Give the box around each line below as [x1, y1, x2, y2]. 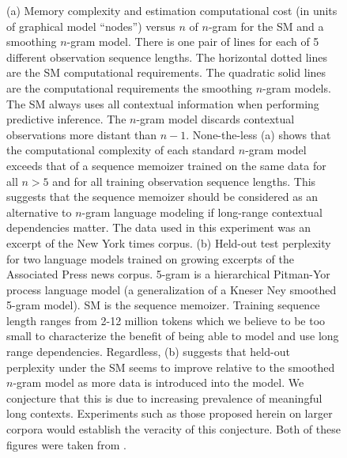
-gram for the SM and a [208, 17, 324, 34]
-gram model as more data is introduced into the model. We [13, 374, 304, 391]
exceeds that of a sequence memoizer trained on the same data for [6, 157, 326, 173]
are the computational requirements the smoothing [6, 79, 252, 96]
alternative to [6, 203, 72, 220]
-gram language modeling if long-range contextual [81, 203, 322, 220]
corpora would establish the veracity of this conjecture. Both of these [6, 421, 341, 437]
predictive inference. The [6, 111, 126, 127]
